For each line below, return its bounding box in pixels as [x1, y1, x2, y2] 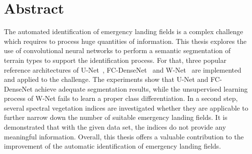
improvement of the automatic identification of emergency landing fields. [4, 141, 221, 151]
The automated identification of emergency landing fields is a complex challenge [4, 26, 243, 37]
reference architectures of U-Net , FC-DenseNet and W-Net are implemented [4, 64, 242, 75]
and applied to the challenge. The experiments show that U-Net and [4, 74, 209, 84]
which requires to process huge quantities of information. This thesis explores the [4, 36, 247, 46]
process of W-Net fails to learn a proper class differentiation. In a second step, [4, 93, 238, 103]
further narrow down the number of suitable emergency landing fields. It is [4, 112, 228, 122]
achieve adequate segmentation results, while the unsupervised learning [35, 83, 248, 94]
